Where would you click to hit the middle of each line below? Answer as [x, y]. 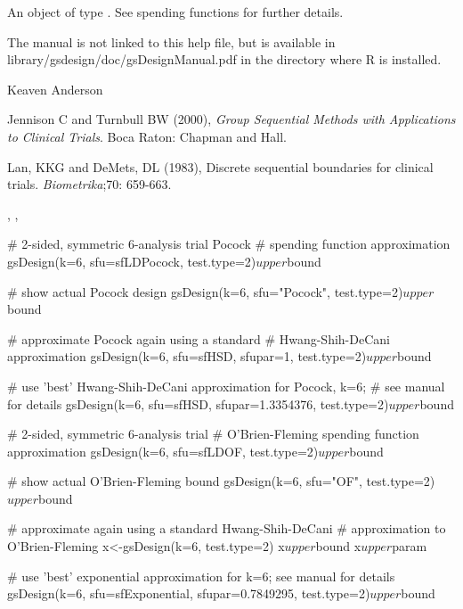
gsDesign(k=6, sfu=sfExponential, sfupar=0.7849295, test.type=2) [189, 593]
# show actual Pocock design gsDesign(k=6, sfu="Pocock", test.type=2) [205, 291]
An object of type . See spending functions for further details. [175, 12]
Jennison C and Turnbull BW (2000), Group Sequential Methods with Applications [231, 119]
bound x [338, 546]
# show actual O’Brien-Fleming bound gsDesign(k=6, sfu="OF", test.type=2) [221, 481]
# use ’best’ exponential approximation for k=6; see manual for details [201, 576]
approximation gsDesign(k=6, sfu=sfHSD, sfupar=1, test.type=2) [187, 356]
